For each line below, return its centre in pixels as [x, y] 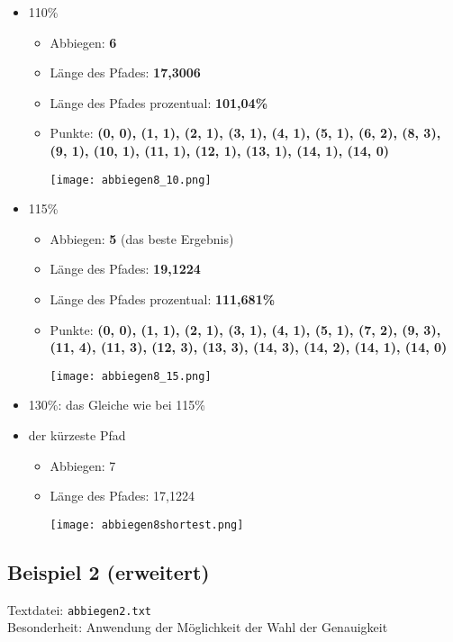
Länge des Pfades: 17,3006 [125, 72]
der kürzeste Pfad [77, 435]
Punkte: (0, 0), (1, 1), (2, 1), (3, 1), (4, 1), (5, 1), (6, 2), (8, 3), [245, 133]
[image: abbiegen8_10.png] [131, 180]
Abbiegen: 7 [83, 465]
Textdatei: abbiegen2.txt [79, 609]
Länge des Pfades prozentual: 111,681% [163, 299]
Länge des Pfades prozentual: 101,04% [159, 102]
